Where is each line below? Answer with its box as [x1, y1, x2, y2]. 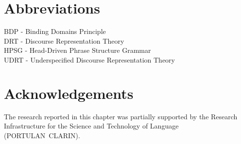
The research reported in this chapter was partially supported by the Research [4, 111, 238, 121]
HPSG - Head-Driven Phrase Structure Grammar [4, 45, 151, 55]
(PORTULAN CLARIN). [4, 130, 80, 140]
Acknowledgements [4, 83, 134, 103]
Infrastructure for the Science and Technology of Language [4, 121, 179, 131]
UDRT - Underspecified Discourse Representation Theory [4, 54, 175, 64]
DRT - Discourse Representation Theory [4, 35, 124, 46]
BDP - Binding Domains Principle [4, 26, 106, 36]
